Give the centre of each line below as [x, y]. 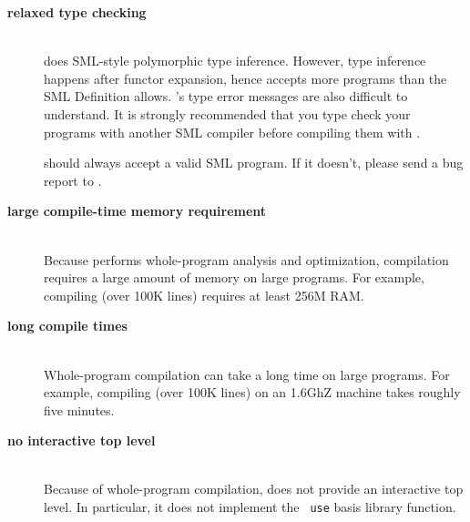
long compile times [67, 326]
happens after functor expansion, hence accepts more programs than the [245, 78]
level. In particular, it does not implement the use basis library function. [250, 507]
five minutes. [79, 409]
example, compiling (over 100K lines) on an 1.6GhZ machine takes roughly [252, 392]
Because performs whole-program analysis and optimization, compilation [246, 259]
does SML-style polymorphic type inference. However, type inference [235, 61]
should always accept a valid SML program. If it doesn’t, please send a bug [254, 163]
